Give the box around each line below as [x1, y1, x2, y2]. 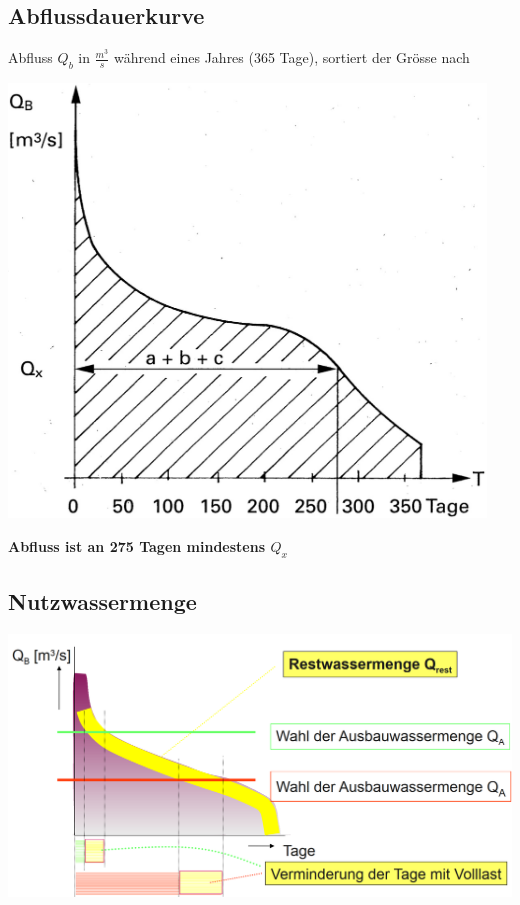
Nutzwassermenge [8, 586, 197, 617]
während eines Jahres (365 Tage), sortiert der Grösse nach [113, 47, 470, 68]
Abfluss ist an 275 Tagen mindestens [8, 535, 266, 556]
